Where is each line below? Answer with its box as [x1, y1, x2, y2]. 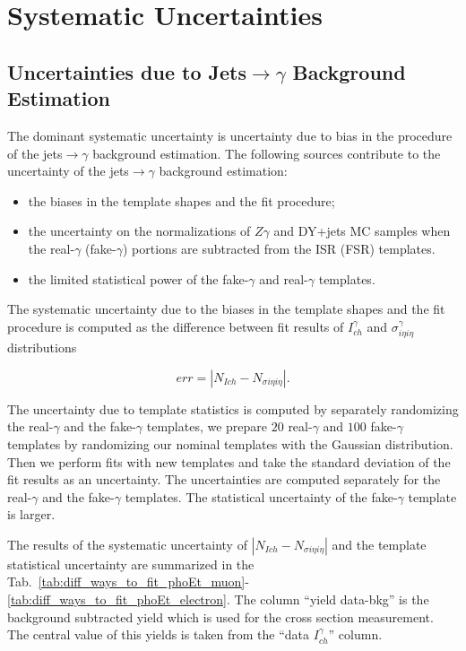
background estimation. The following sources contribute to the [92, 143, 441, 162]
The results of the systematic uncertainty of [7, 534, 247, 553]
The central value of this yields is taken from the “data [7, 625, 310, 644]
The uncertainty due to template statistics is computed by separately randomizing [7, 399, 459, 418]
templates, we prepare [146, 417, 268, 436]
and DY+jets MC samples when [273, 221, 451, 240]
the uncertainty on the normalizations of [28, 221, 251, 240]
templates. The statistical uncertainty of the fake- [125, 487, 398, 506]
